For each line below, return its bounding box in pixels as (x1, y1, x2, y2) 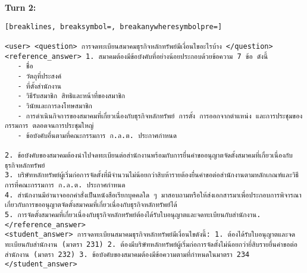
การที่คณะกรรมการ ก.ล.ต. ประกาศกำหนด (5, 181, 126, 190)
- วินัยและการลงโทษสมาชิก (17, 101, 92, 110)
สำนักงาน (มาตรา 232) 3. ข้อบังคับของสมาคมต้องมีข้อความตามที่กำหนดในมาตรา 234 (5, 250, 250, 259)
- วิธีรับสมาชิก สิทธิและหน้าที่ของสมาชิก (17, 92, 126, 101)
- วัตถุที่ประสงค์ (17, 71, 62, 80)
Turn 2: (5, 1, 36, 13)
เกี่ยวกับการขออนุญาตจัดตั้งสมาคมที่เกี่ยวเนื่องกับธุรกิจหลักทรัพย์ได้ (5, 200, 177, 209)
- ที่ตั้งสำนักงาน (17, 81, 61, 90)
